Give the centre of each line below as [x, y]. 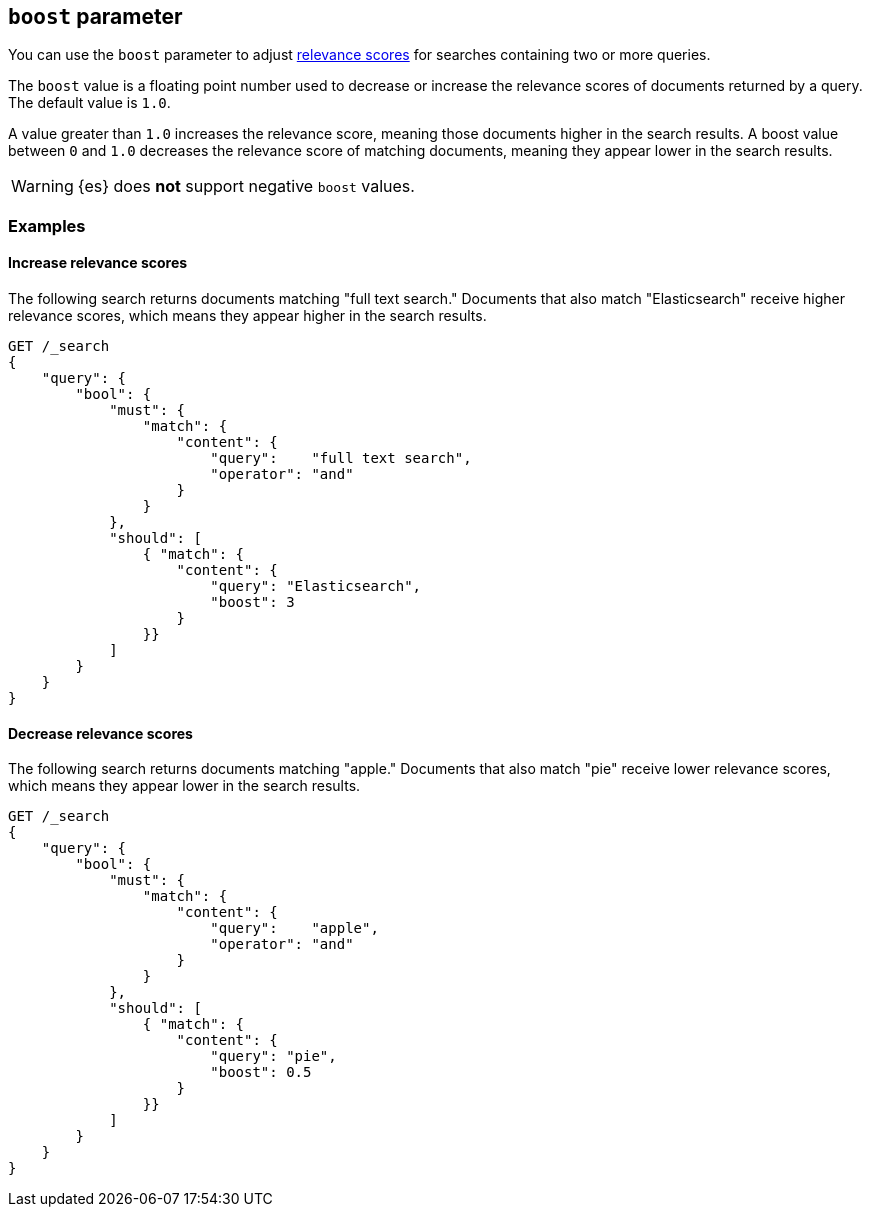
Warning [42, 186]
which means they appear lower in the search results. [184, 786]
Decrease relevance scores [100, 733]
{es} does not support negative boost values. [246, 186]
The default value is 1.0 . [89, 103]
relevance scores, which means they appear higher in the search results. [247, 316]
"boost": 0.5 [261, 1072]
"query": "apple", [294, 928]
